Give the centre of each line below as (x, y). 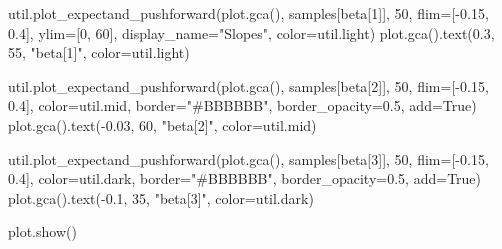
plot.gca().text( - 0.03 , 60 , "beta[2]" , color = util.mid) (162, 124)
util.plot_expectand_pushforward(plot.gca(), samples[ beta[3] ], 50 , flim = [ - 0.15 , (248, 158)
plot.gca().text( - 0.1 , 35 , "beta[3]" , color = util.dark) (161, 197)
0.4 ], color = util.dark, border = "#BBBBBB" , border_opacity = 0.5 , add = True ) (245, 178)
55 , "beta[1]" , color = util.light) (99, 52)
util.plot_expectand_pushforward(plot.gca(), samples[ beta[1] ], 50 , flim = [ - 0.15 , (248, 13)
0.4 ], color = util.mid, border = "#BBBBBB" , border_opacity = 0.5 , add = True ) (242, 105)
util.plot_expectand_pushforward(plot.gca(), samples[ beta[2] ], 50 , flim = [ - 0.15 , (248, 85)
